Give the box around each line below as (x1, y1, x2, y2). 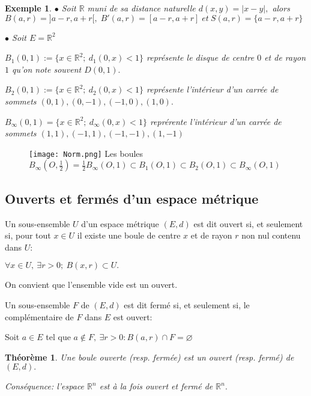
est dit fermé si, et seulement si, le (124, 298, 250, 311)
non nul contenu (241, 229, 301, 242)
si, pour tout (5, 229, 51, 242)
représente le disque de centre (146, 51, 255, 64)
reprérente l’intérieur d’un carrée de (149, 115, 282, 127)
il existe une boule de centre (77, 229, 181, 242)
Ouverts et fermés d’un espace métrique (5, 189, 259, 207)
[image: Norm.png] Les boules (29, 147, 143, 159)
